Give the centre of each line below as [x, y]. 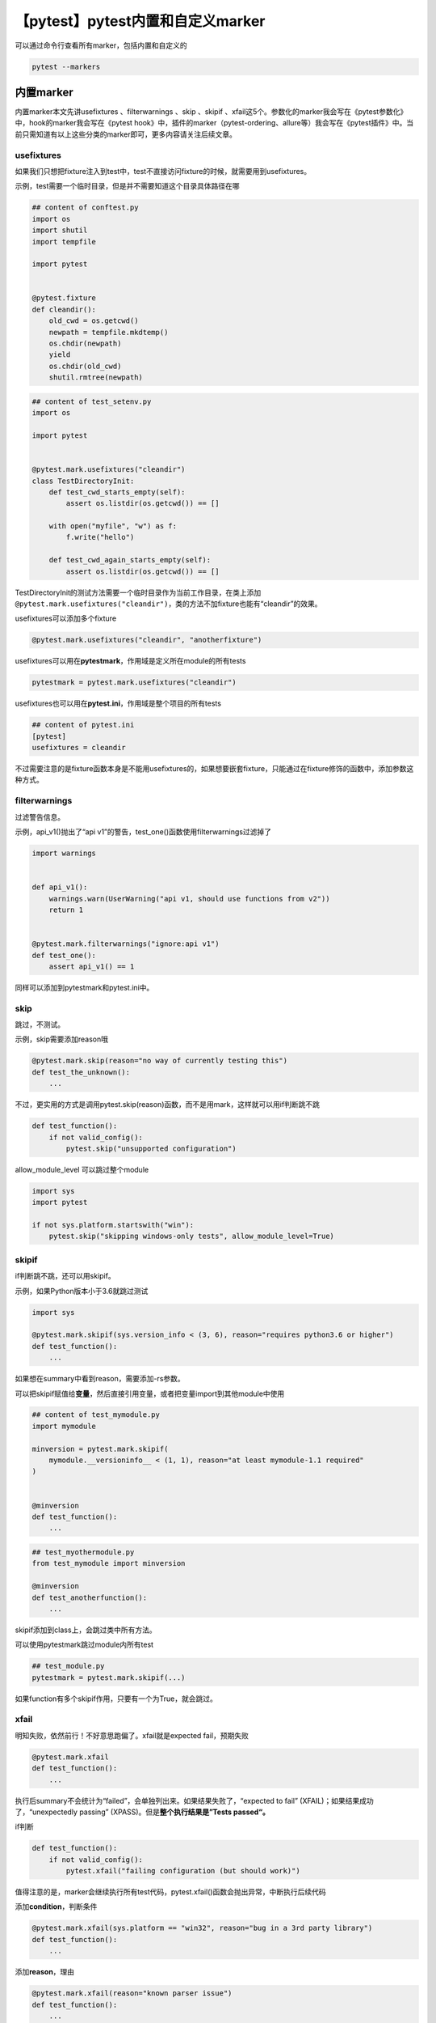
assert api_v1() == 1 [92, 966]
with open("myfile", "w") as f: [113, 526]
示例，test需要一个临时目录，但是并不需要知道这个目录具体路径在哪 [127, 186]
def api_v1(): [60, 887]
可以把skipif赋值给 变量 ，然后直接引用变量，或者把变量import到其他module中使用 [150, 1393]
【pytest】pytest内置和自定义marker [140, 21]
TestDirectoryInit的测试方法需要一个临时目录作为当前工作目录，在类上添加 [138, 592]
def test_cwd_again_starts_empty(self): [130, 560]
